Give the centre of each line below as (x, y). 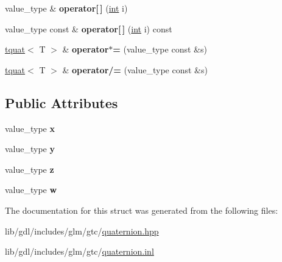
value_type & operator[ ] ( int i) (66, 8)
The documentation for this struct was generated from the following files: (142, 210)
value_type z (30, 169)
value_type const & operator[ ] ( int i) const (89, 28)
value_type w (31, 190)
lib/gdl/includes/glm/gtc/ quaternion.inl (79, 251)
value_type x (30, 128)
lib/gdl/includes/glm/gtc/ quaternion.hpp (82, 231)
